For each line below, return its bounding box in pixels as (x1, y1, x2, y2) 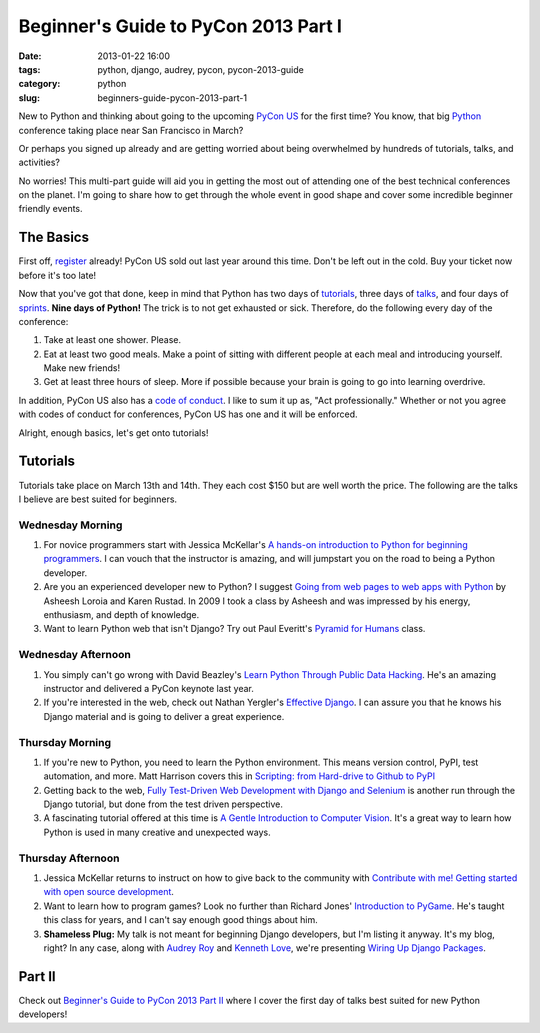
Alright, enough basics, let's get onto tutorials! (18, 426, 209, 439)
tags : (18, 63, 41, 75)
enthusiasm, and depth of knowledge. (43, 609, 200, 621)
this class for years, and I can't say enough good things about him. (43, 914, 319, 926)
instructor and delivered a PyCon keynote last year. (43, 682, 254, 694)
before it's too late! (18, 269, 97, 281)
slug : (18, 91, 40, 104)
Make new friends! (43, 362, 120, 374)
